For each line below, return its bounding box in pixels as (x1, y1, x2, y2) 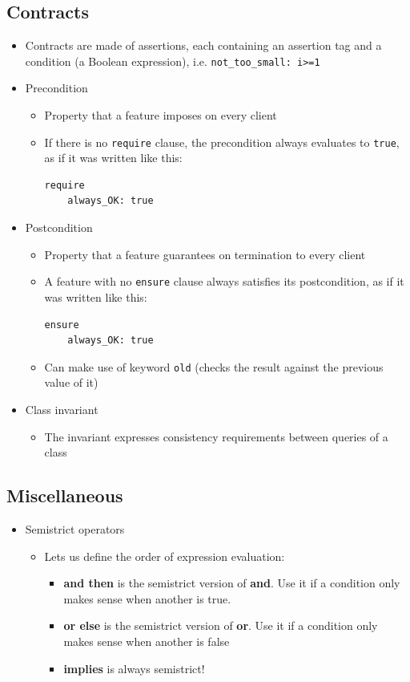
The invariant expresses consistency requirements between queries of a (44, 428, 388, 445)
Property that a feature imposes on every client (44, 107, 277, 124)
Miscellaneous (6, 483, 123, 508)
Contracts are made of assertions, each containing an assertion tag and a (25, 37, 382, 54)
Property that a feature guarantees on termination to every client (44, 246, 366, 262)
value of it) (44, 374, 98, 391)
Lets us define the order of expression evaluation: (44, 547, 285, 564)
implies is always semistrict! (63, 660, 205, 676)
